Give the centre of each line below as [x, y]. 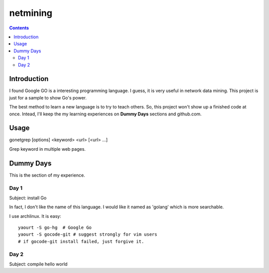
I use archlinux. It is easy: [35, 216]
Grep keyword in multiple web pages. [47, 149]
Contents [19, 28]
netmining [31, 13]
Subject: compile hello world [38, 264]
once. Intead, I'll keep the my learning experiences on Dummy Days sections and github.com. [105, 114]
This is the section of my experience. [47, 175]
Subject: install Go [28, 198]
